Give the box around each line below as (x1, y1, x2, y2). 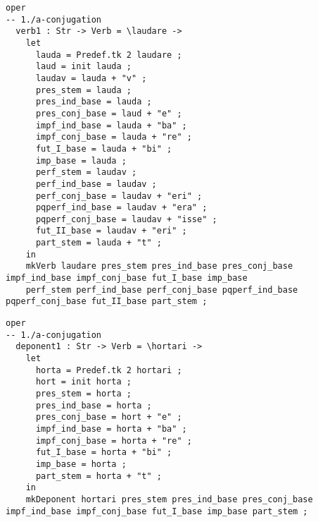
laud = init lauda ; (35, 61, 132, 72)
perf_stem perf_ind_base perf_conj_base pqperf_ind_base (25, 284, 298, 295)
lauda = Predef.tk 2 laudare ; (35, 49, 182, 60)
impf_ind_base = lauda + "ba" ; (35, 120, 187, 130)
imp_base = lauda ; (35, 155, 127, 166)
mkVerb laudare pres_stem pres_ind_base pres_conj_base (25, 261, 293, 272)
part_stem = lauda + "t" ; (35, 238, 162, 248)
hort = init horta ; (35, 377, 132, 387)
